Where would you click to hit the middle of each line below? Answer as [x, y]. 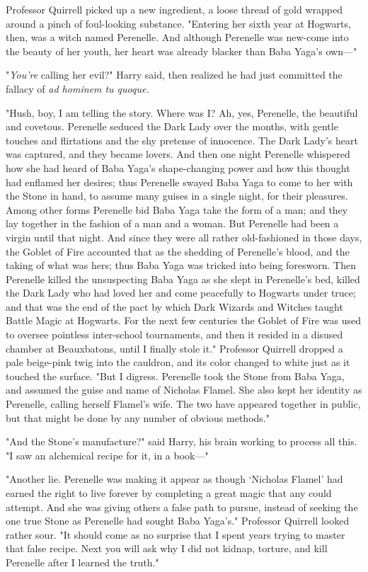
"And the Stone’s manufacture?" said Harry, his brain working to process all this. [182, 441]
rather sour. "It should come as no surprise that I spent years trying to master [176, 534]
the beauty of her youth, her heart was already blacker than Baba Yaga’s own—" [182, 51]
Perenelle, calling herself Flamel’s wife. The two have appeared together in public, [183, 404]
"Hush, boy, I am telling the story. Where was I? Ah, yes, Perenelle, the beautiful [182, 112]
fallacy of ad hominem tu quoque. [77, 88]
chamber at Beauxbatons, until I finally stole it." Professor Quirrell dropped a [174, 348]
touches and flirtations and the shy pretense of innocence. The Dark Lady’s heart [182, 140]
